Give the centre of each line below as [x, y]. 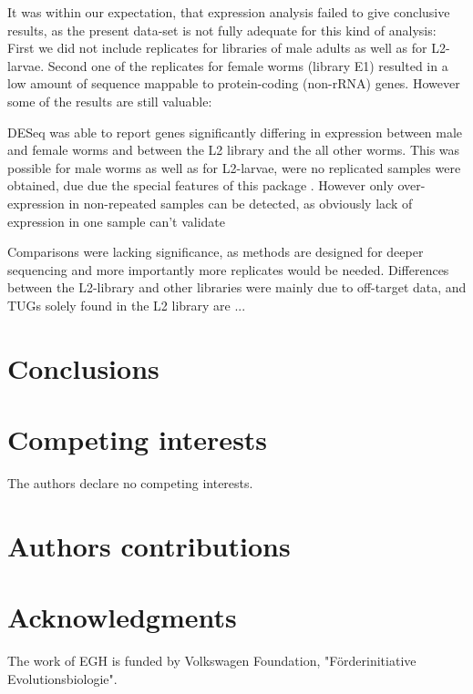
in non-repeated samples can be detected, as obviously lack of [241, 203]
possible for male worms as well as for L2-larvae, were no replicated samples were [234, 167]
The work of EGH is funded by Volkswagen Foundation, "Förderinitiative [212, 661]
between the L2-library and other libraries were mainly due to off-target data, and [237, 287]
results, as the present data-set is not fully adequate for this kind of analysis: [222, 30]
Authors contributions [149, 545]
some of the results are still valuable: [110, 101]
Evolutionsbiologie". [62, 678]
